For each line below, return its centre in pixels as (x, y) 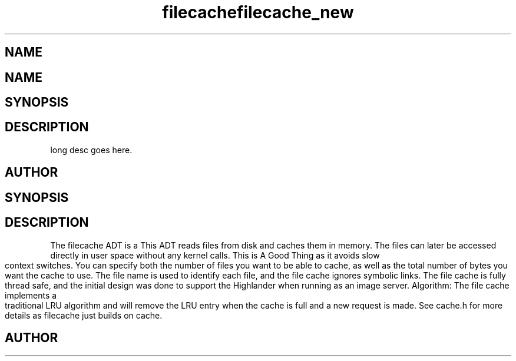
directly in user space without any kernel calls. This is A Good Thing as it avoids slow (215, 255)
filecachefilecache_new (258, 12)
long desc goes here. (91, 150)
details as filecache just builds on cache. (84, 315)
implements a (31, 295)
